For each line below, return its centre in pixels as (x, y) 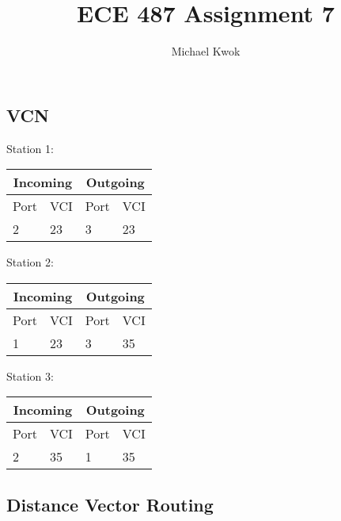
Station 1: (30, 148)
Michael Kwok (206, 51)
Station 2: (30, 262)
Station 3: (30, 375)
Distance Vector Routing (110, 504)
